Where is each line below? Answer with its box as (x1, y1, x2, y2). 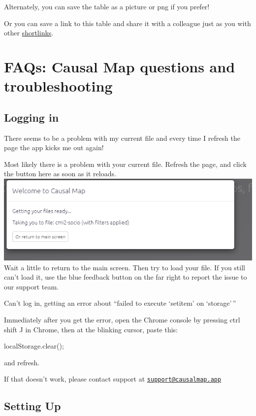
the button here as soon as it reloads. (4, 168, 116, 179)
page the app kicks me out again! (4, 142, 104, 153)
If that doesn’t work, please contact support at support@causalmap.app (4, 374, 222, 384)
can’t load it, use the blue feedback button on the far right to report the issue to (4, 272, 247, 282)
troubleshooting (4, 76, 113, 96)
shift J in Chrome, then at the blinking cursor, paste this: (4, 324, 178, 334)
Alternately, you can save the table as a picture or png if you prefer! (4, 1, 210, 11)
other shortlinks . (4, 28, 54, 38)
